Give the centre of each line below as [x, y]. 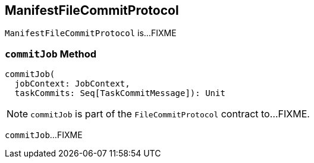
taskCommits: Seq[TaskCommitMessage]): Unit [120, 93]
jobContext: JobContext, [72, 84]
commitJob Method [51, 54]
